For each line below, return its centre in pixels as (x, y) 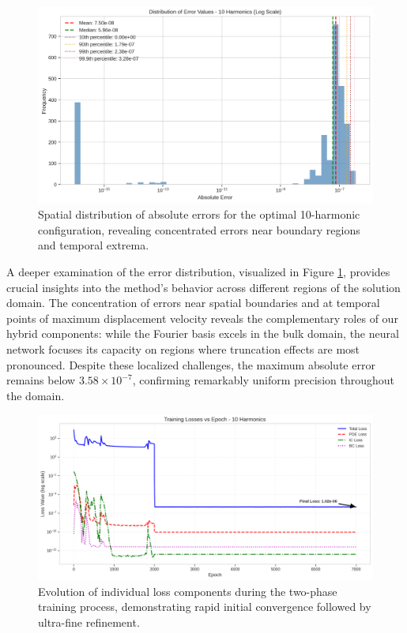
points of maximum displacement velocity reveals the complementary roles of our (202, 318)
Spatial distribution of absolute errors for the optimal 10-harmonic (199, 214)
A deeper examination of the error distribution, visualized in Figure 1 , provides (198, 272)
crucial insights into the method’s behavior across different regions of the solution (203, 287)
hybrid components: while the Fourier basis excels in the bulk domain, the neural (203, 333)
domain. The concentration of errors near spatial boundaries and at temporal (193, 303)
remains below (41, 380)
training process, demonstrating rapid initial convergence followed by (205, 607)
